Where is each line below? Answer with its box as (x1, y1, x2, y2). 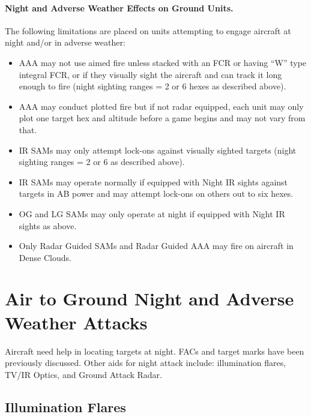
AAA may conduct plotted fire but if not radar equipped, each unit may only (19, 100, 304, 112)
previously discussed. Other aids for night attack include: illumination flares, (5, 356, 286, 369)
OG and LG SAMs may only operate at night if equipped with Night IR (19, 207, 285, 220)
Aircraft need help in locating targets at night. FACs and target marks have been (5, 344, 304, 357)
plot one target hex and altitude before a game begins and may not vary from (19, 112, 306, 124)
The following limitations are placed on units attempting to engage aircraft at (5, 24, 291, 37)
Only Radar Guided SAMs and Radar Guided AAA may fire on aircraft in (19, 239, 294, 252)
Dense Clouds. (19, 251, 71, 263)
